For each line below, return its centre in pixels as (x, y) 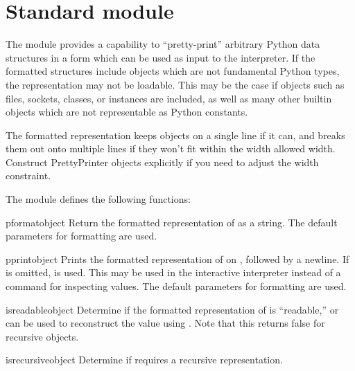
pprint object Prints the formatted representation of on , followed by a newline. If (177, 259)
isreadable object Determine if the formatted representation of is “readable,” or (172, 309)
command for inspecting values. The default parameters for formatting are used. (176, 286)
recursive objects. (42, 336)
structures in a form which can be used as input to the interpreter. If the (161, 57)
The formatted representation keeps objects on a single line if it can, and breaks (175, 135)
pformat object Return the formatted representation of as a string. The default (172, 222)
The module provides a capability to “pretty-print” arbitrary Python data (163, 44)
